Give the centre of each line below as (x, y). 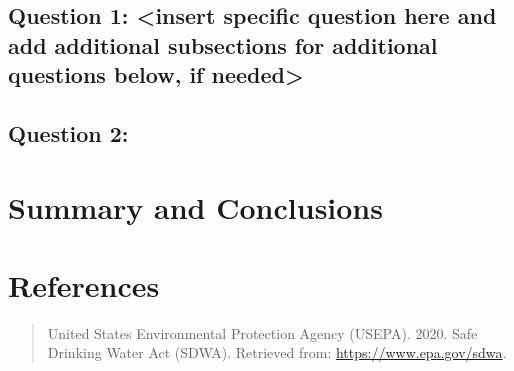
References (84, 284)
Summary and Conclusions (195, 206)
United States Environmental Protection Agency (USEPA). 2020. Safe (262, 332)
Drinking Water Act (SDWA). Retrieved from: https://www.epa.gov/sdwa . (277, 352)
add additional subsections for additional (223, 44)
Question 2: (68, 132)
